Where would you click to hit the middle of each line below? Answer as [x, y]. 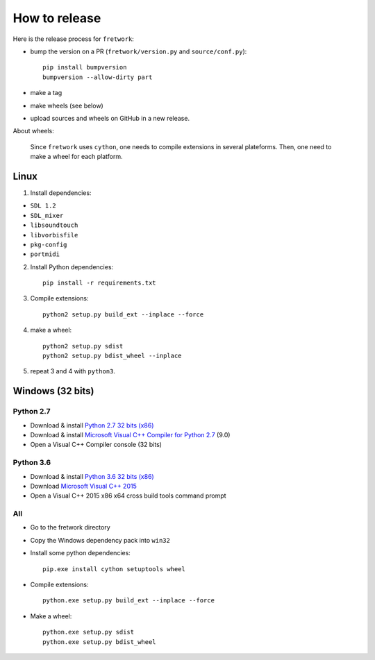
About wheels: [34, 131]
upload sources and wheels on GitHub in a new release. [110, 118]
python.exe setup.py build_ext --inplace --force [129, 601]
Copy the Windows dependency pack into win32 [100, 540]
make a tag [46, 93]
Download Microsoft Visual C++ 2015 [83, 486]
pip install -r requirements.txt [99, 283]
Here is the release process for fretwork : [74, 39]
